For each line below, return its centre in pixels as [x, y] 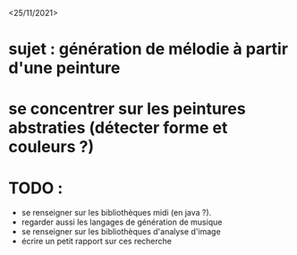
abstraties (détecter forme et [118, 128]
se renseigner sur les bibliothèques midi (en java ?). [116, 213]
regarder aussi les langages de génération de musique [122, 222]
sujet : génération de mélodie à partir [148, 49]
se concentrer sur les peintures [127, 109]
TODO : [36, 188]
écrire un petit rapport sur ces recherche [96, 242]
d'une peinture [64, 68]
